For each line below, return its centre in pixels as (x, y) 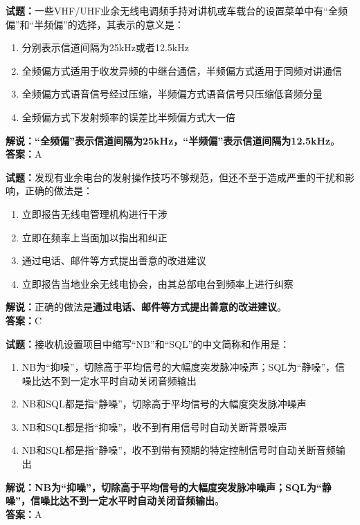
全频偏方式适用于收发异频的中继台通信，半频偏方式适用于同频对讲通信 (182, 70)
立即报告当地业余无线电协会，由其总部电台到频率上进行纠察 (157, 283)
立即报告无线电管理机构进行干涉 (94, 213)
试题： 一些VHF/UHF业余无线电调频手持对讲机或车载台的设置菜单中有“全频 (177, 10)
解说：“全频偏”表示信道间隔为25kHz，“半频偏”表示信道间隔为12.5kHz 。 (173, 140)
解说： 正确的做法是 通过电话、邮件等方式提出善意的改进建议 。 (146, 307)
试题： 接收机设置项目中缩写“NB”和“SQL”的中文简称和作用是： (148, 343)
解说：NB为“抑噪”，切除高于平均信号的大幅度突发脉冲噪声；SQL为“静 (169, 487)
